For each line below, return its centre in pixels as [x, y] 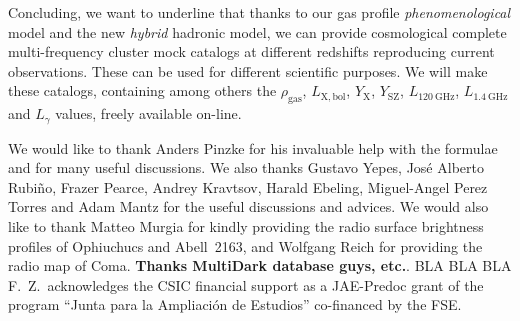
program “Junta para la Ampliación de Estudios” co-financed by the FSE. [235, 304]
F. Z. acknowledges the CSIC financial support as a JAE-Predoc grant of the [246, 284]
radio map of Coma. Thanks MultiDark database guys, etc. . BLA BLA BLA [260, 265]
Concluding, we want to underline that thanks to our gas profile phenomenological [259, 12]
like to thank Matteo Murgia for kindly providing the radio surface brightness [246, 226]
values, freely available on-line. [148, 113]
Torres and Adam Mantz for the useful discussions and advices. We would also [248, 206]
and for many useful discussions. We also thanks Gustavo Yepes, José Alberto [246, 167]
